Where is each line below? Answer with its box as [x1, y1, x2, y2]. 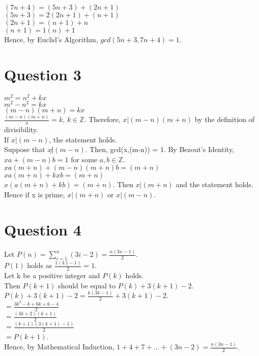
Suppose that [4, 144, 45, 155]
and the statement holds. [176, 179, 253, 190]
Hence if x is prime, [4, 189, 65, 199]
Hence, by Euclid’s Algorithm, [4, 34, 98, 44]
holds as [27, 260, 52, 271]
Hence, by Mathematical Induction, [4, 341, 114, 352]
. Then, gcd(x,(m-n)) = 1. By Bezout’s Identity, [85, 144, 234, 155]
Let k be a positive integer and [4, 270, 100, 280]
